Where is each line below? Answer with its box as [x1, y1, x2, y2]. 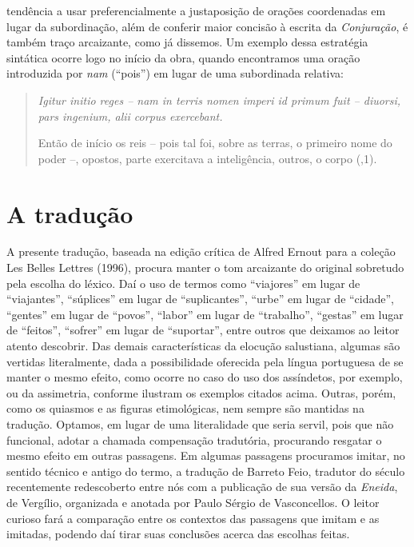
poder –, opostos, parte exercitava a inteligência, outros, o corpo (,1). [38, 150, 377, 166]
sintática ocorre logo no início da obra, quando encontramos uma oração [6, 49, 360, 66]
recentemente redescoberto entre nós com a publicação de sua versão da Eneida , [6, 478, 398, 495]
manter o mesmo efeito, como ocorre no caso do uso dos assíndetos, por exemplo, [6, 369, 403, 385]
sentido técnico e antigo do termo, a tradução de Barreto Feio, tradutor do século [6, 462, 405, 479]
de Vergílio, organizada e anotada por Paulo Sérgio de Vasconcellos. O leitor [6, 493, 380, 510]
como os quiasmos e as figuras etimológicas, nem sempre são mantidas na [6, 400, 364, 417]
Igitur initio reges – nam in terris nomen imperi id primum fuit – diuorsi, [38, 91, 401, 108]
